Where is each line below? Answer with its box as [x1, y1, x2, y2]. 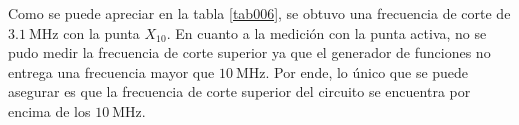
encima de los [8, 100, 91, 121]
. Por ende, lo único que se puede [265, 61, 469, 82]
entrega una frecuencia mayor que [8, 61, 215, 82]
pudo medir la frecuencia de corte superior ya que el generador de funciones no [8, 42, 491, 63]
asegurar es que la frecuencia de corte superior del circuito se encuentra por [8, 81, 471, 102]
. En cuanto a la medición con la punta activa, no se [166, 22, 487, 43]
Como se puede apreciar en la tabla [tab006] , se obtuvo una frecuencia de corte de [8, 3, 511, 23]
